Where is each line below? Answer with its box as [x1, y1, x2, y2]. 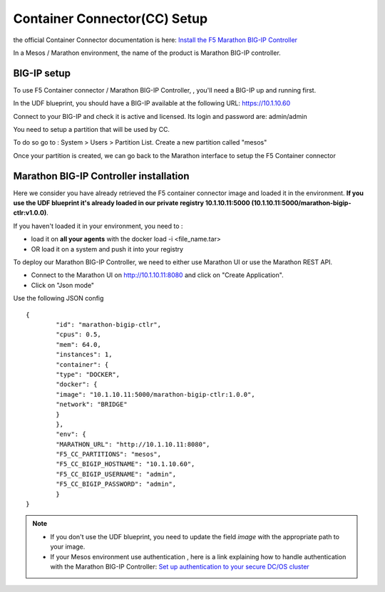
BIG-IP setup [13, 67, 71, 79]
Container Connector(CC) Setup [13, 11, 208, 26]
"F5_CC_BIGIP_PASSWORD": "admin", [56, 480, 177, 488]
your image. [50, 542, 86, 551]
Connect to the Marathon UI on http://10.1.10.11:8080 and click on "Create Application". [31, 271, 284, 279]
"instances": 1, [56, 350, 113, 359]
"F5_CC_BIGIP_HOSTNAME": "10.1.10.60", [56, 460, 195, 468]
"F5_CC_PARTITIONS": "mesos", [56, 450, 162, 459]
